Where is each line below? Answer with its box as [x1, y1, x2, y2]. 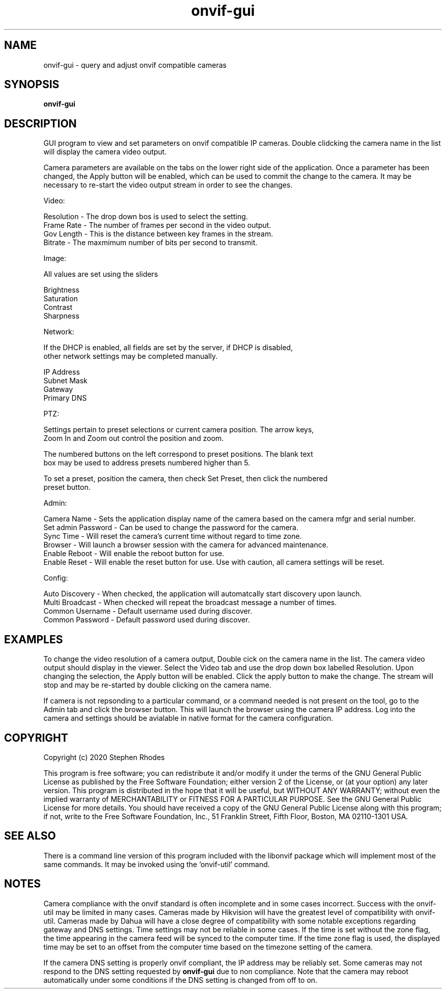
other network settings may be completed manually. [43, 352, 218, 361]
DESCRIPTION [4, 117, 77, 130]
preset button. [43, 483, 91, 492]
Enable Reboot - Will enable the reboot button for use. [43, 549, 225, 558]
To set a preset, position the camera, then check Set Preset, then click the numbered [43, 474, 328, 483]
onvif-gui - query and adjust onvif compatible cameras [43, 60, 227, 69]
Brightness [43, 285, 80, 295]
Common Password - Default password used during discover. [43, 615, 250, 624]
